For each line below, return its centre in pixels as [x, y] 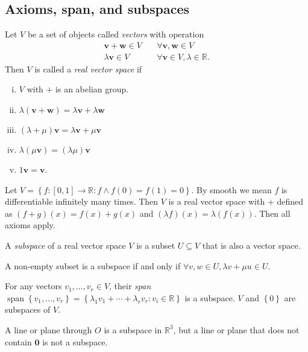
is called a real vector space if [88, 69]
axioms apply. [30, 225]
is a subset [156, 245]
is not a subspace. [75, 341]
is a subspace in [133, 329]
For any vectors [33, 286]
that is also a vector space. [251, 245]
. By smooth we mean [231, 189]
